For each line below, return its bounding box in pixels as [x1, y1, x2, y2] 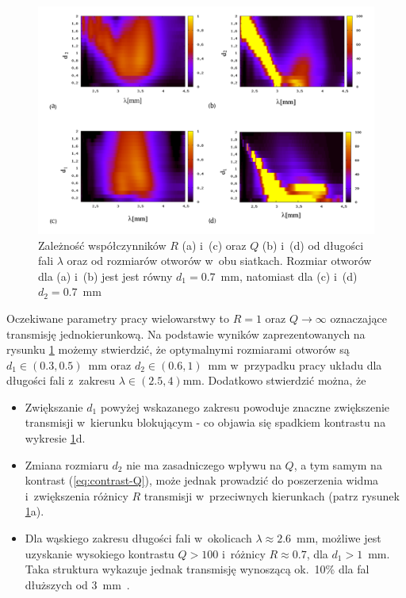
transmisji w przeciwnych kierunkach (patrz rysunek [144, 487, 400, 504]
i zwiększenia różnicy [25, 487, 128, 504]
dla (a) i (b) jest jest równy [38, 267, 173, 284]
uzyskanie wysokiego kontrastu [25, 545, 174, 562]
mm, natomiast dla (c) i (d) [220, 267, 358, 284]
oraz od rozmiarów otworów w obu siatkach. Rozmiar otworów [67, 252, 372, 269]
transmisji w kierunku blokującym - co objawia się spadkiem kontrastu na [25, 414, 386, 431]
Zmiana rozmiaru [25, 456, 109, 473]
